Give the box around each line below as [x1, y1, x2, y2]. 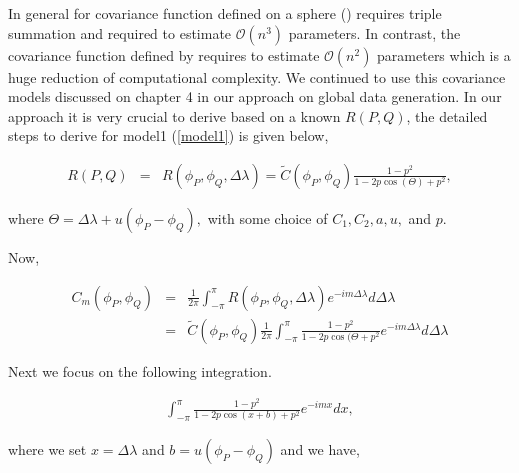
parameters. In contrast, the [288, 22, 461, 43]
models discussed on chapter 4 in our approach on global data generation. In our [8, 86, 502, 107]
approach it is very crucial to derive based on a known [8, 105, 341, 126]
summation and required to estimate [8, 22, 232, 43]
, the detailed [406, 105, 488, 126]
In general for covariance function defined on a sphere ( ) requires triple [8, 3, 442, 23]
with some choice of [207, 208, 328, 228]
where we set [8, 439, 87, 460]
